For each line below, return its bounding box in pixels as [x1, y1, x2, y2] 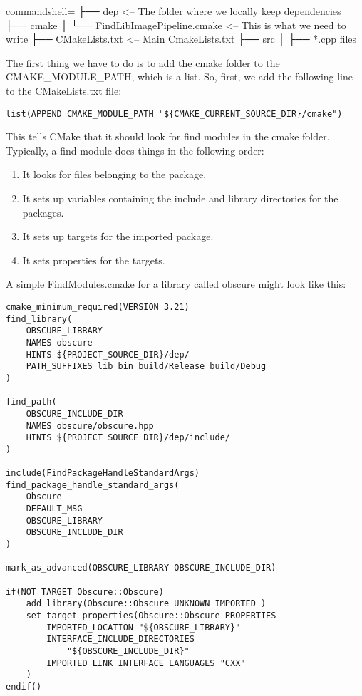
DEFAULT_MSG [26, 504, 83, 514]
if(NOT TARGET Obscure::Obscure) [6, 586, 164, 597]
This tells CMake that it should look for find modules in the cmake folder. [6, 129, 330, 144]
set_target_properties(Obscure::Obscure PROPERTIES [26, 611, 276, 621]
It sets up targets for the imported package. [22, 229, 214, 244]
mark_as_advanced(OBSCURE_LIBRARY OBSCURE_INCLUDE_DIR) [6, 563, 276, 573]
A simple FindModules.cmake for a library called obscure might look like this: [6, 276, 346, 291]
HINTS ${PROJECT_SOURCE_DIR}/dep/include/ [26, 432, 230, 443]
